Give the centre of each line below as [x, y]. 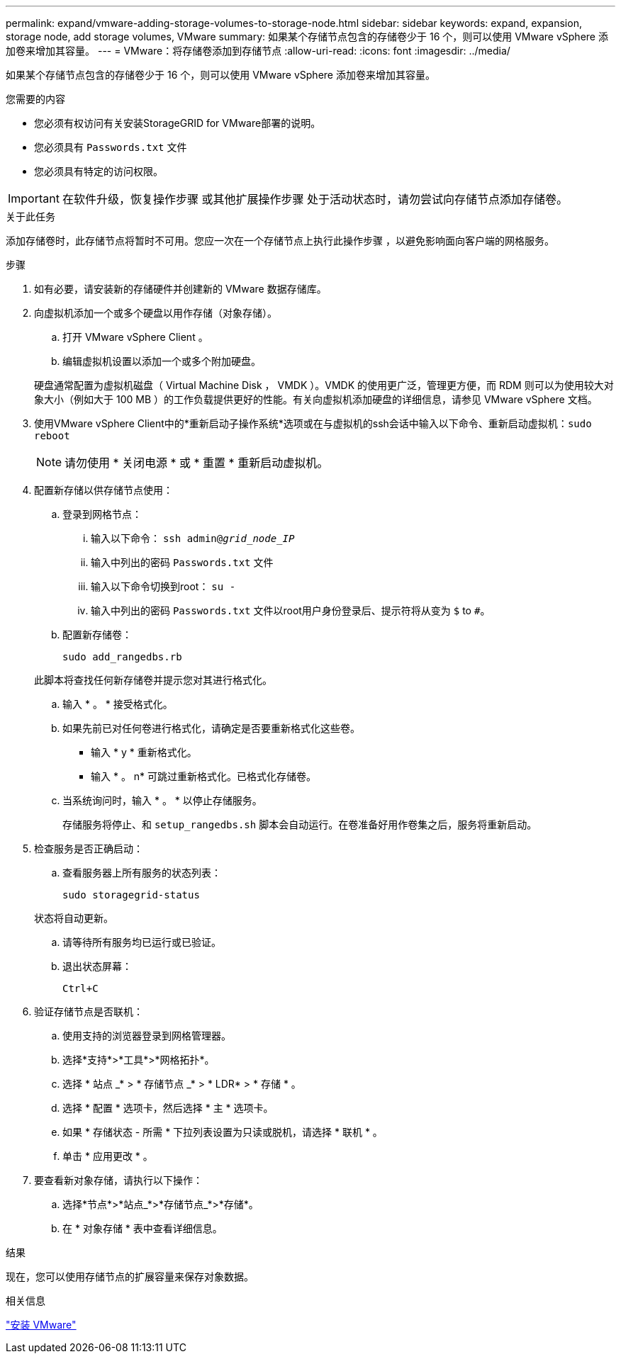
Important [34, 198]
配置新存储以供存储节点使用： [103, 490]
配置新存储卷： [97, 635]
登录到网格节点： [102, 514]
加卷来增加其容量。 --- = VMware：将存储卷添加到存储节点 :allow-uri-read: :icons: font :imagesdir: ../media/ [258, 51]
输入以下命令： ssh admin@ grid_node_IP [193, 538]
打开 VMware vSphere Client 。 [135, 337]
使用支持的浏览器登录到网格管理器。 [147, 1036]
